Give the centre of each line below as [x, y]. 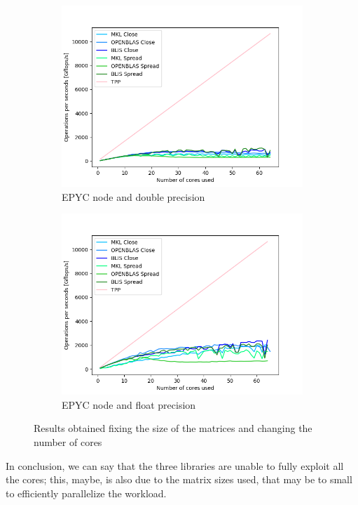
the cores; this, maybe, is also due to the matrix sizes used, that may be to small [179, 479]
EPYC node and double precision [133, 196]
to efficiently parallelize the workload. [86, 493]
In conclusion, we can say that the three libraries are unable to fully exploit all [175, 465]
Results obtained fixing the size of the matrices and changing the [173, 428]
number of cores [68, 441]
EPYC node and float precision [129, 404]
